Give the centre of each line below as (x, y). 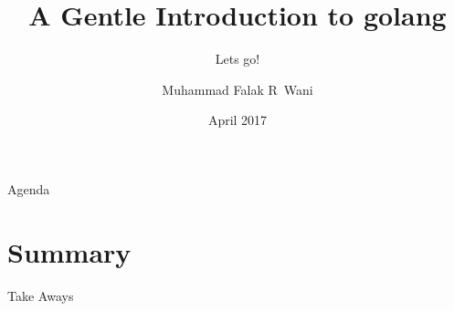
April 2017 (238, 120)
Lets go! (238, 59)
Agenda (29, 188)
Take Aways (41, 295)
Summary (69, 251)
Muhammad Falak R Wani (238, 89)
